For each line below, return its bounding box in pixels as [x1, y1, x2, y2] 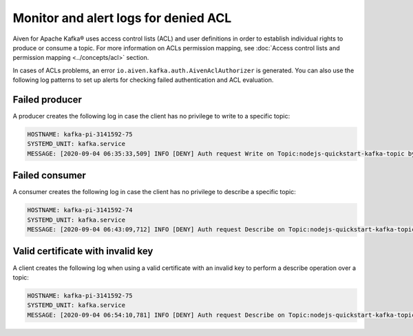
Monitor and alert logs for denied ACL [12, 10, 232, 25]
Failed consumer [12, 169, 86, 182]
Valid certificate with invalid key [12, 245, 153, 258]
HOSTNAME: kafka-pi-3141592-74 [27, 207, 134, 214]
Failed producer [12, 94, 83, 105]
